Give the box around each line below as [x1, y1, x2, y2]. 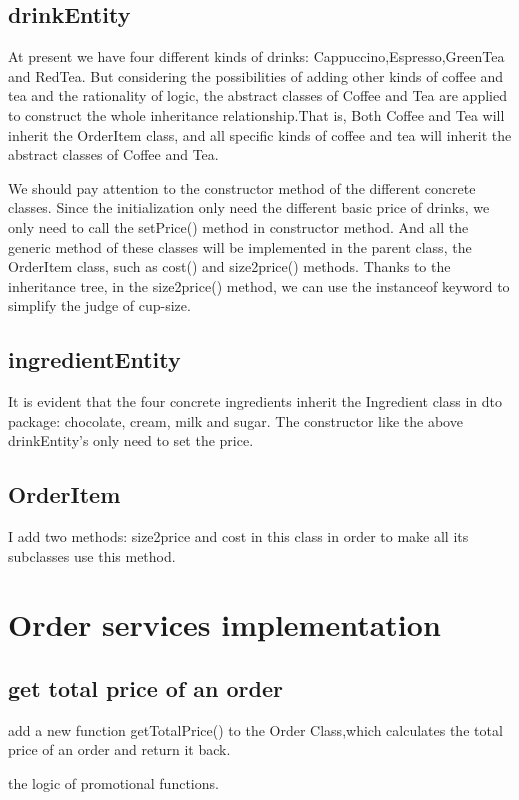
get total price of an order [8, 673, 283, 704]
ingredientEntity [8, 344, 181, 375]
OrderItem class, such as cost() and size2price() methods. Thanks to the [8, 256, 451, 277]
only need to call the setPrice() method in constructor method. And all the [8, 216, 469, 237]
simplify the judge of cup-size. [8, 295, 191, 316]
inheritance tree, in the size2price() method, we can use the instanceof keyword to [8, 275, 510, 296]
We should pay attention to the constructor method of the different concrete [8, 177, 476, 198]
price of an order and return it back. [8, 739, 231, 760]
